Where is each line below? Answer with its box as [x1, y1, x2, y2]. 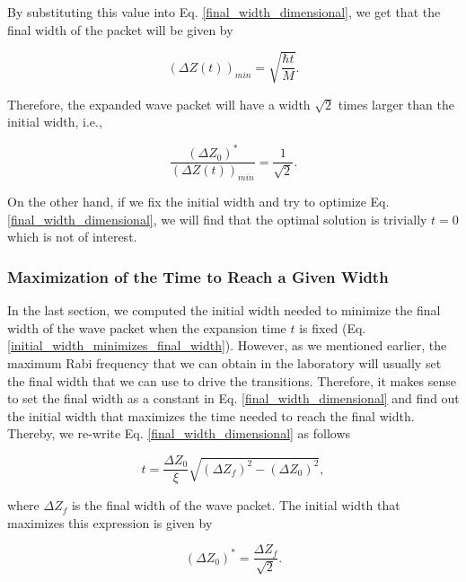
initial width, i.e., [7, 112, 102, 131]
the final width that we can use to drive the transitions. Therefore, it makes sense [7, 371, 456, 390]
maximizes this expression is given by [7, 513, 213, 532]
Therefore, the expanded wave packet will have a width [7, 94, 311, 113]
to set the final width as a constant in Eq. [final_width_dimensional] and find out [7, 389, 460, 408]
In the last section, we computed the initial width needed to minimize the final [7, 301, 441, 320]
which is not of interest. [7, 227, 137, 246]
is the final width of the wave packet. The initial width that [71, 496, 400, 515]
